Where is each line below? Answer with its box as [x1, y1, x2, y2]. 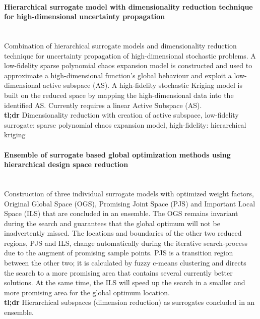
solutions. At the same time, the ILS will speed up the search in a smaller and [4, 277, 245, 288]
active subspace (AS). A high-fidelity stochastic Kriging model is [43, 80, 243, 90]
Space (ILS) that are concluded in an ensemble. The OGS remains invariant [4, 208, 238, 219]
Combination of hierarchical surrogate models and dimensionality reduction [4, 40, 237, 50]
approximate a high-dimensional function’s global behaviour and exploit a [4, 70, 232, 80]
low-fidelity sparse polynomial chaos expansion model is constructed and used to [4, 60, 252, 71]
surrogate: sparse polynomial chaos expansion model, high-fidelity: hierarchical [4, 119, 246, 130]
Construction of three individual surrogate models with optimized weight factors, [4, 188, 254, 198]
